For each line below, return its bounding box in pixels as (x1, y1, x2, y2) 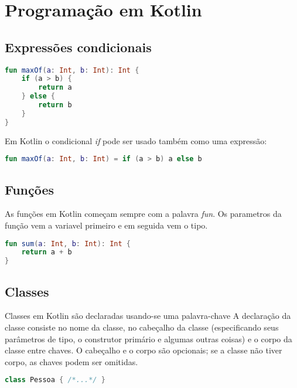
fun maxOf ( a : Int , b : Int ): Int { (5, 66, 139, 74)
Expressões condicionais (5, 38, 152, 56)
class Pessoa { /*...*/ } (5, 376, 105, 384)
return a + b (21, 248, 72, 257)
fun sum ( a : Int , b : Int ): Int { (5, 239, 131, 248)
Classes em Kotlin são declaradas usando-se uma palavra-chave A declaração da (5, 309, 291, 322)
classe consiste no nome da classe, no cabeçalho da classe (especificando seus (5, 321, 279, 333)
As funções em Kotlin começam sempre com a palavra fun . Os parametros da (5, 207, 282, 220)
